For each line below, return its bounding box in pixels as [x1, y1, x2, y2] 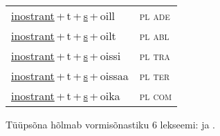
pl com [139, 88, 172, 104]
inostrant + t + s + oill [11, 8, 116, 23]
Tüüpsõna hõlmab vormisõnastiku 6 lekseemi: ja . [6, 117, 216, 131]
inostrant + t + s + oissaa [11, 68, 129, 84]
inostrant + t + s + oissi [11, 48, 121, 64]
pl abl [139, 28, 169, 43]
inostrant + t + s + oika [11, 88, 120, 104]
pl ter [139, 68, 170, 84]
